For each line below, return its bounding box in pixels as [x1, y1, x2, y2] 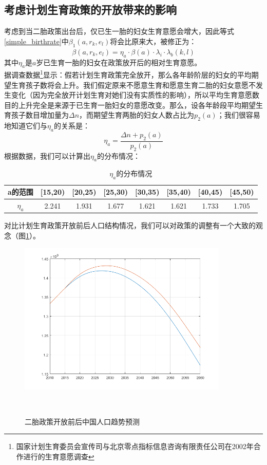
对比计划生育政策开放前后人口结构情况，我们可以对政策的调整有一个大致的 [4, 220, 256, 231]
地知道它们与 [4, 120, 47, 131]
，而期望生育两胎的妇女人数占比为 [79, 109, 195, 120]
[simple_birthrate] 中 [4, 35, 69, 46]
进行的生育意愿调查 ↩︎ [23, 451, 94, 461]
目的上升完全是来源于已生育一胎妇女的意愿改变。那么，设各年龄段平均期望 [4, 99, 256, 110]
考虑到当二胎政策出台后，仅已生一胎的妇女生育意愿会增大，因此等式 [4, 26, 234, 36]
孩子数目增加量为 [11, 109, 69, 120]
